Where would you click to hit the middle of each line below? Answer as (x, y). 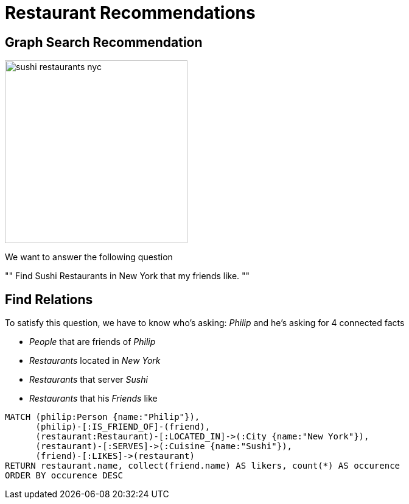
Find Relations (49, 299)
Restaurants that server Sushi (89, 380)
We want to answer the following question (89, 257)
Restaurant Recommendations (130, 13)
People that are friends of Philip (93, 342)
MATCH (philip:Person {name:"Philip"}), (103, 417)
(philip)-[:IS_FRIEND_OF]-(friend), (123, 427)
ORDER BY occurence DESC (64, 476)
